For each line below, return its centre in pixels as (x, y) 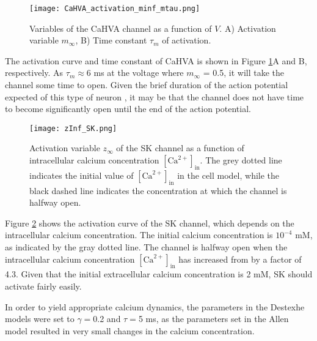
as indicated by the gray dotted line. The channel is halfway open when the (146, 247)
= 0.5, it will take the (244, 73)
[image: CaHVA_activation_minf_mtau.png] (115, 9)
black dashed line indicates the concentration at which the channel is (158, 190)
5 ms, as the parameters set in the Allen (213, 319)
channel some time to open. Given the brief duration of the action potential (147, 85)
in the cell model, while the (228, 175)
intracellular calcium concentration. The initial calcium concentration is (139, 235)
